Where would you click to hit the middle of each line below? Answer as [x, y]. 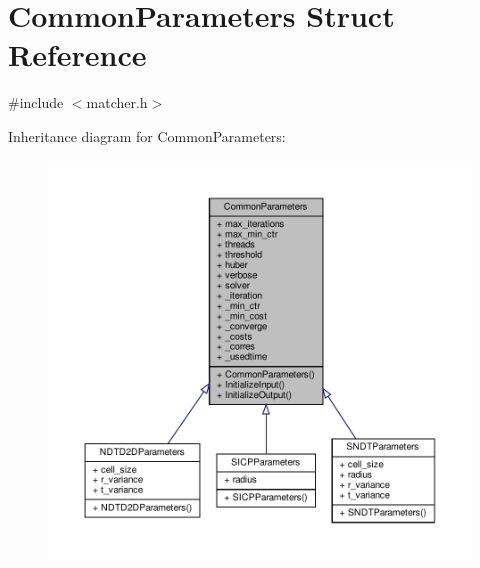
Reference [77, 54]
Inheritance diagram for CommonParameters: [147, 135]
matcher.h [117, 102]
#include [36, 102]
